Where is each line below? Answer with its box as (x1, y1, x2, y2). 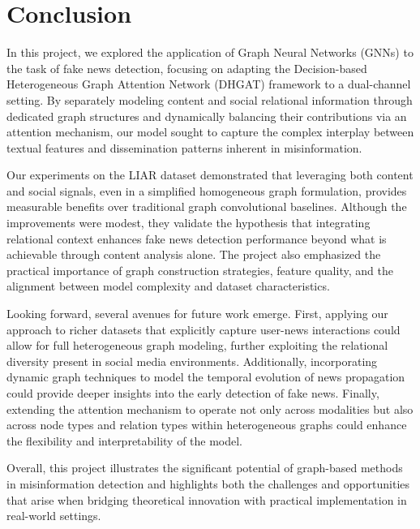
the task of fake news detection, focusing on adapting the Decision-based (6, 59, 367, 76)
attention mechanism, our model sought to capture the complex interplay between (6, 123, 414, 140)
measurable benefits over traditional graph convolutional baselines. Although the (6, 198, 407, 215)
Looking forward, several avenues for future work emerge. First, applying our (6, 305, 388, 322)
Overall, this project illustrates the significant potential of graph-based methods (6, 459, 403, 476)
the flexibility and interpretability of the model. (6, 432, 243, 449)
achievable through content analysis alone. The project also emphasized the (6, 246, 381, 263)
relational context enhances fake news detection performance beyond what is (6, 230, 387, 247)
